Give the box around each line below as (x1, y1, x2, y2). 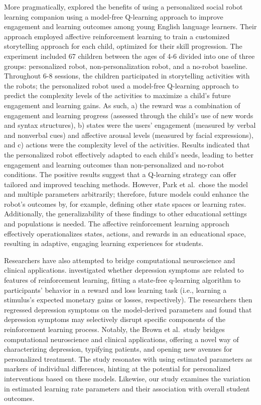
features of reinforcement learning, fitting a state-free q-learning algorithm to (4, 275, 241, 285)
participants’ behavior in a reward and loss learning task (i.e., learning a (4, 284, 227, 295)
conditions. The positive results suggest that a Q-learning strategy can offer (4, 169, 237, 180)
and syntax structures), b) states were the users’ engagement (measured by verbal (4, 120, 256, 130)
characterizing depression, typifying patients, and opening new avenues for (4, 344, 232, 354)
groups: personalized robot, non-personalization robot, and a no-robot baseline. (4, 60, 247, 71)
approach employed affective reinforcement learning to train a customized (4, 31, 230, 41)
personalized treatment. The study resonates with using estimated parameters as (4, 353, 252, 364)
